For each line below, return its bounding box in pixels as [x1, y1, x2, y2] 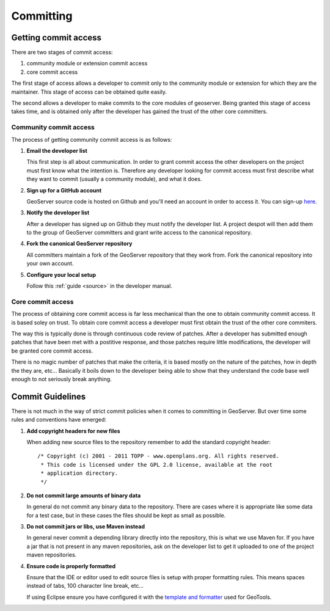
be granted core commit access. [11, 347, 93, 354]
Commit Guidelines [11, 391, 86, 401]
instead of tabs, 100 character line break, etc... [26, 582, 144, 590]
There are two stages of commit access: [11, 49, 113, 56]
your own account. [26, 260, 74, 267]
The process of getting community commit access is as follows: [11, 136, 172, 143]
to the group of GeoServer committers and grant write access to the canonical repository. [26, 229, 252, 236]
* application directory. [40, 470, 119, 477]
